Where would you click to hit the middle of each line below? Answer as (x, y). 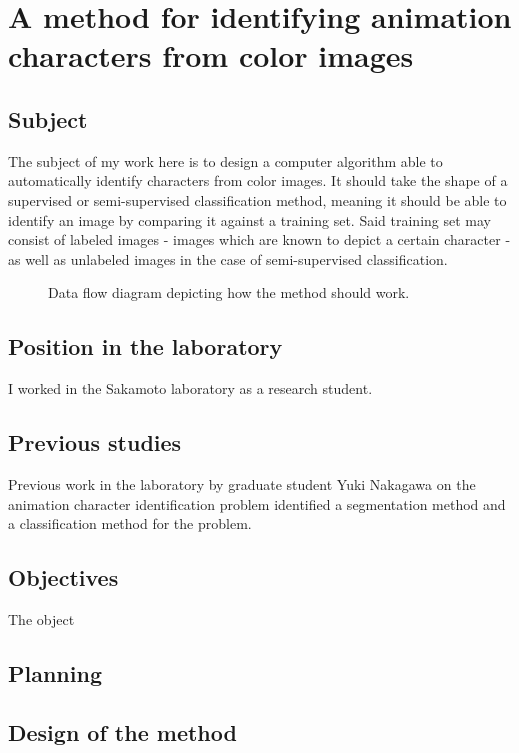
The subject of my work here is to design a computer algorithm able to (225, 160)
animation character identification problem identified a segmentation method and (257, 503)
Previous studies (95, 442)
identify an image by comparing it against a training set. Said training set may (249, 219)
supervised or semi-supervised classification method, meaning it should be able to (257, 199)
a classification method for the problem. (130, 523)
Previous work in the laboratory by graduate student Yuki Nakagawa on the (242, 483)
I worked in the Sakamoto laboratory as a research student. (190, 388)
